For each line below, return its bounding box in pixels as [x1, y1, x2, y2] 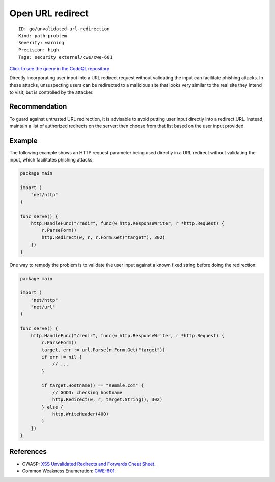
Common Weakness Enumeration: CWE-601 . [22, 468, 116, 474]
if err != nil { [41, 354, 82, 360]
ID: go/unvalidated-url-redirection [18, 25, 110, 32]
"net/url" [31, 304, 56, 310]
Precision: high [18, 47, 59, 53]
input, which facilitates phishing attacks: [9, 157, 94, 163]
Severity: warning [18, 40, 65, 46]
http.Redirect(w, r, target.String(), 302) [52, 397, 163, 403]
